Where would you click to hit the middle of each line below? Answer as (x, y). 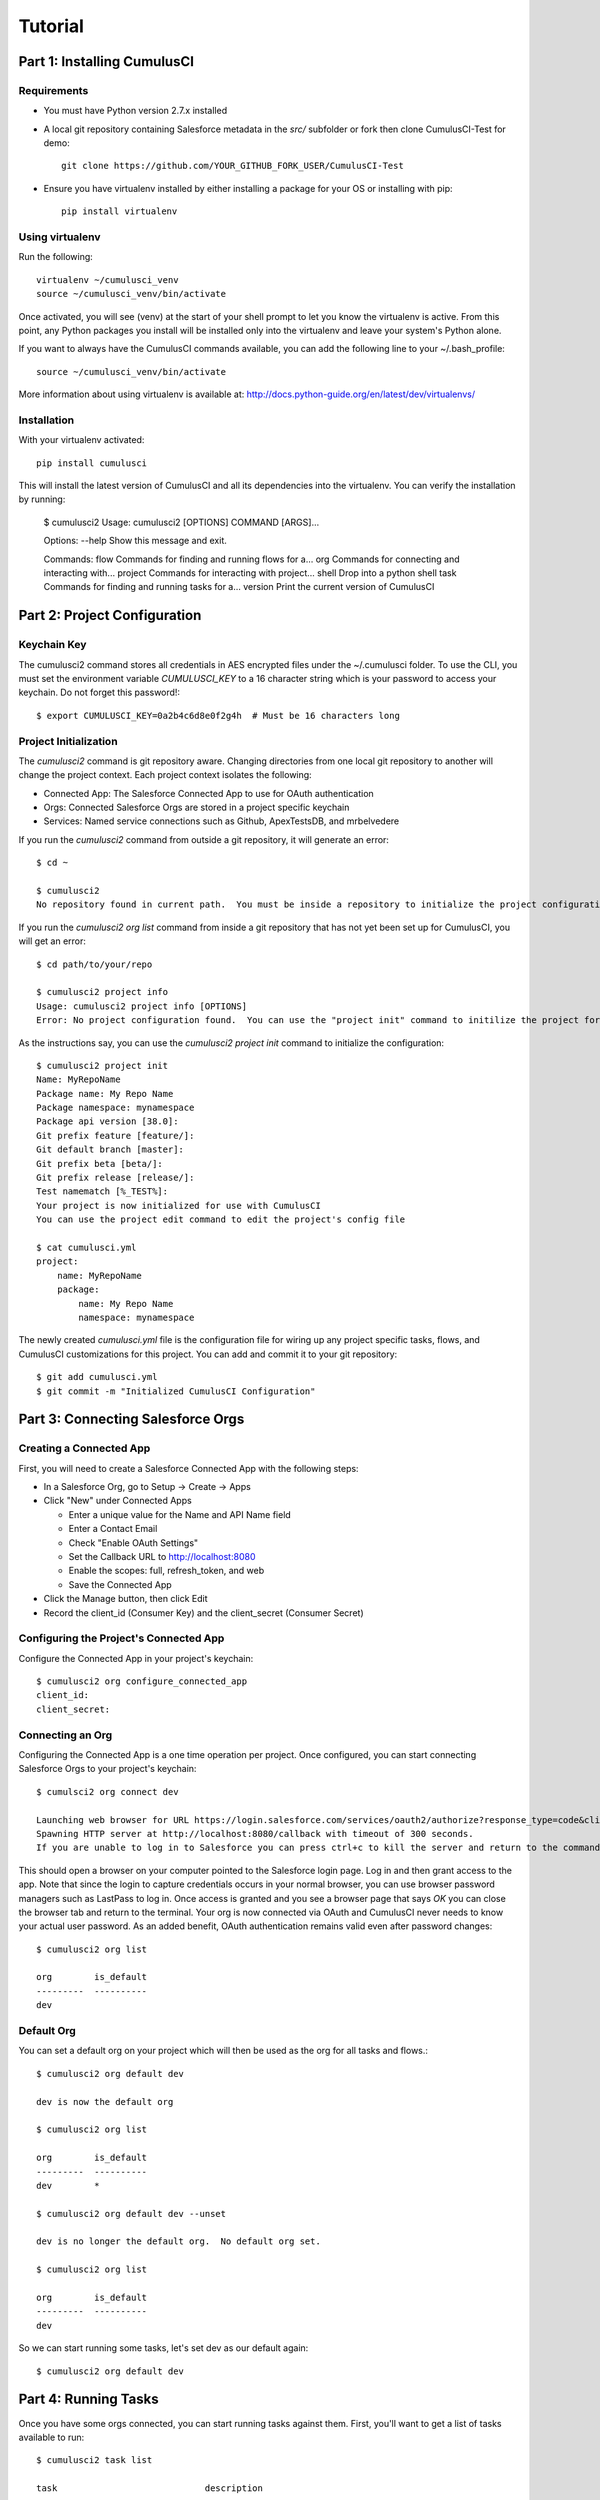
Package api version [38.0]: (107, 1121)
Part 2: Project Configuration (110, 615)
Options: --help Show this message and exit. (135, 541)
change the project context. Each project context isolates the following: (165, 775)
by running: (42, 499)
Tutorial (51, 26)
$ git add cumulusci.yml (97, 1377)
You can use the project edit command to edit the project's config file (221, 1219)
